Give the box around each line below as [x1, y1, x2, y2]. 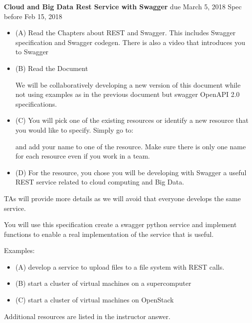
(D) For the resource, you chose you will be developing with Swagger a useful [15, 167, 247, 177]
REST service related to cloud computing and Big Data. [15, 177, 184, 187]
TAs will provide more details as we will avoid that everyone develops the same [4, 193, 241, 203]
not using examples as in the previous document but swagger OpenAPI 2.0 [15, 89, 240, 99]
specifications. [15, 98, 57, 109]
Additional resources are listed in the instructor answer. [4, 311, 170, 321]
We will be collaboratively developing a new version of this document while [15, 79, 241, 90]
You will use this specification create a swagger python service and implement [4, 219, 237, 230]
